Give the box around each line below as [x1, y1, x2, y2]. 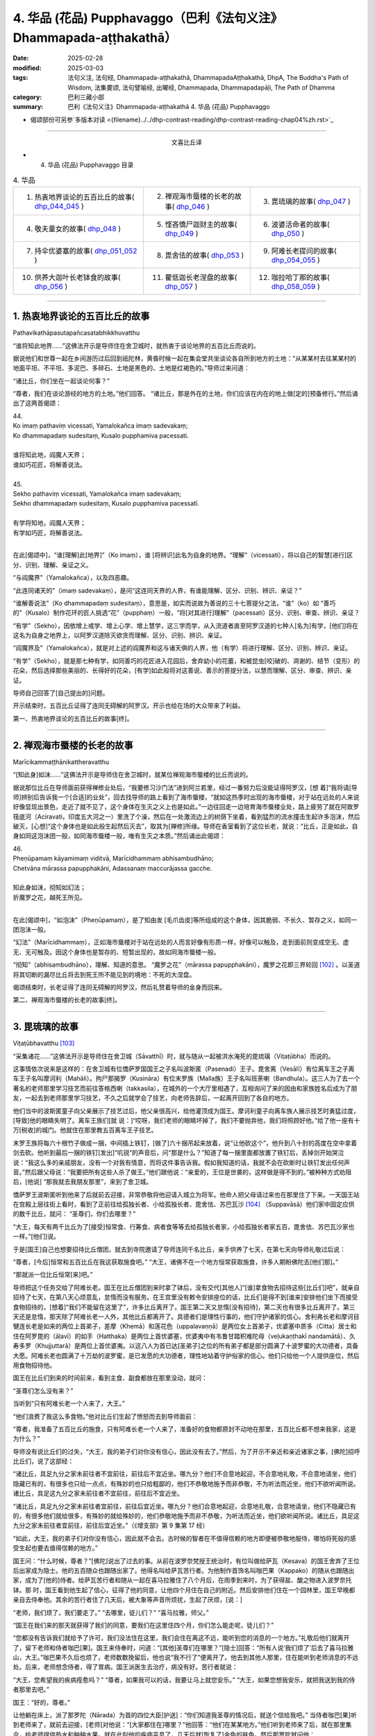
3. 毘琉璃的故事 [12, 1021, 79, 1033]
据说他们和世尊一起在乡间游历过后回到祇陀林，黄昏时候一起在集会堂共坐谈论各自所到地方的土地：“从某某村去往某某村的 [12, 354, 357, 362]
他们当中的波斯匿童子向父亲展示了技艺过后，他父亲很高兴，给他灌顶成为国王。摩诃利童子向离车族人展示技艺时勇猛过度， [12, 1106, 360, 1115]
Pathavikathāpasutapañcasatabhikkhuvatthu [12, 328, 140, 337]
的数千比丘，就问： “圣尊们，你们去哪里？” [12, 1210, 136, 1218]
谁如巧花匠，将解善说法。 [12, 460, 86, 469]
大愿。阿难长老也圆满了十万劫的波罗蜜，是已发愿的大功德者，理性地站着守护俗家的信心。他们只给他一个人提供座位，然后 [12, 1351, 360, 1360]
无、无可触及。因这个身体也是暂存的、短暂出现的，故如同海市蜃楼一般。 [12, 948, 220, 956]
